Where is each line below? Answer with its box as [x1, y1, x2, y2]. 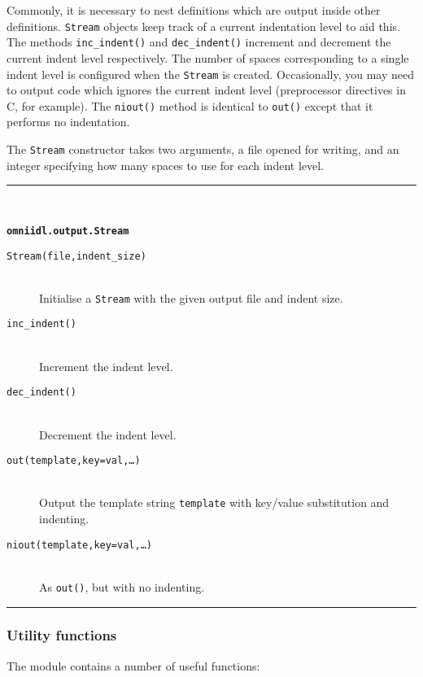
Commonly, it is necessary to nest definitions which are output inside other [7, 2, 381, 18]
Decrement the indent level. [39, 426, 177, 443]
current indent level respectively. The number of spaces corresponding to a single [7, 49, 409, 66]
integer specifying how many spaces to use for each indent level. [7, 156, 325, 173]
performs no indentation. [7, 113, 130, 130]
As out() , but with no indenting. [39, 578, 205, 595]
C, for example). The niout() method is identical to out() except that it [7, 97, 373, 114]
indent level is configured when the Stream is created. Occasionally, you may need [7, 65, 414, 82]
